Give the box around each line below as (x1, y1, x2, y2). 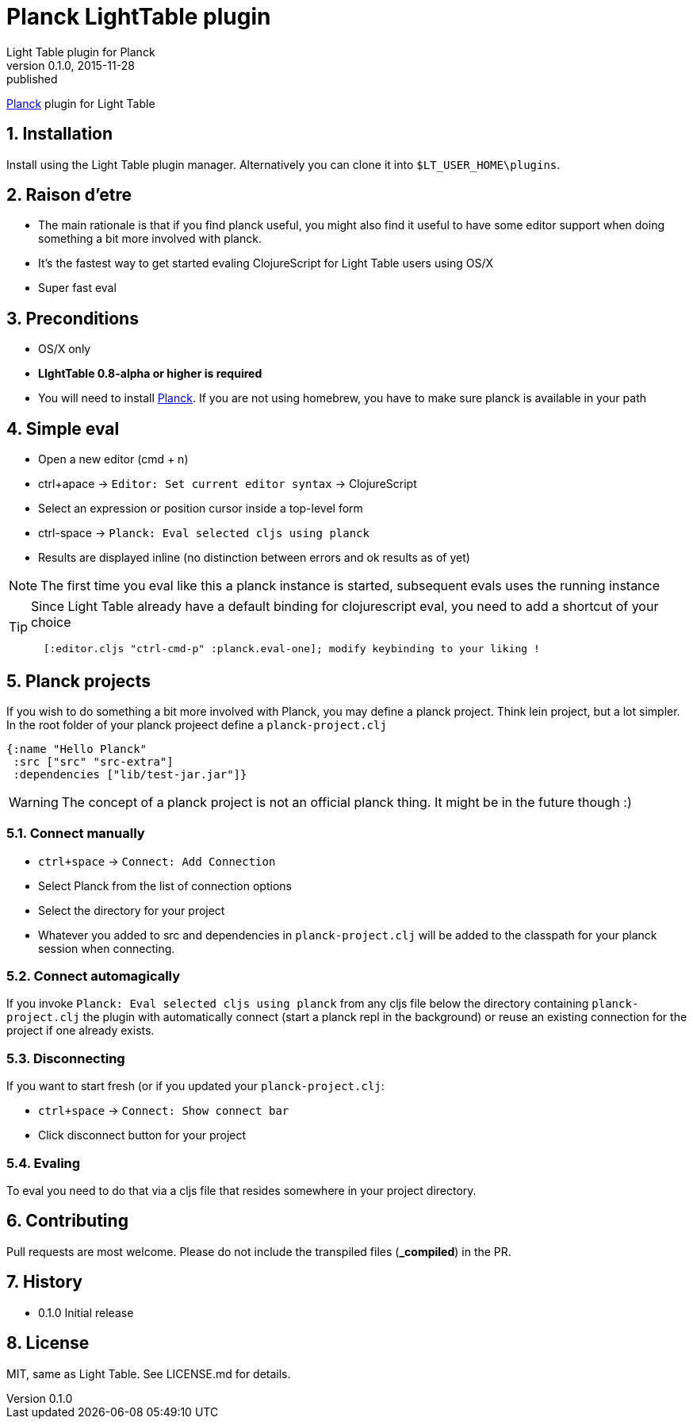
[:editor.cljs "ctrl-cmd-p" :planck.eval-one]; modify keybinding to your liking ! (43, 643, 540, 655)
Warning (9, 793, 59, 810)
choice (31, 614, 71, 631)
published (6, 71, 58, 86)
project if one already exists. (6, 1024, 155, 1038)
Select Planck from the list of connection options (38, 878, 292, 893)
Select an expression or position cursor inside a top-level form (38, 501, 363, 516)
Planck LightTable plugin (6, 3, 271, 30)
